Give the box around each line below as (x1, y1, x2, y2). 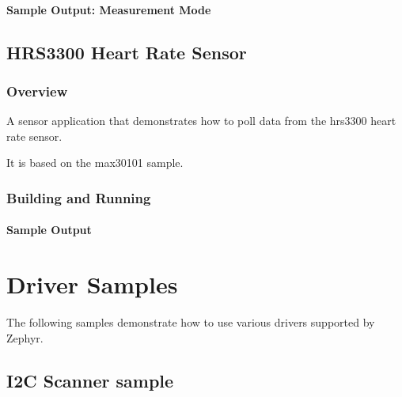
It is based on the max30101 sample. (6, 154, 184, 171)
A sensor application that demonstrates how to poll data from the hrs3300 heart (6, 112, 396, 129)
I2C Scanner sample (6, 368, 174, 392)
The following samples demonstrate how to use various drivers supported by (6, 314, 375, 331)
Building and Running (6, 187, 151, 207)
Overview (6, 81, 68, 100)
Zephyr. (6, 329, 44, 346)
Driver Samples (6, 268, 178, 301)
